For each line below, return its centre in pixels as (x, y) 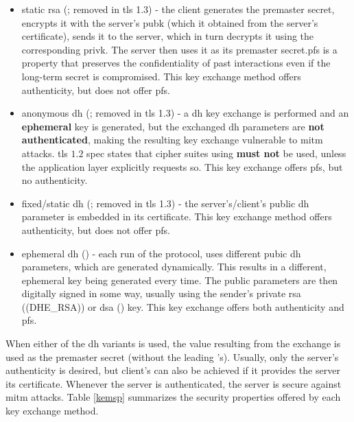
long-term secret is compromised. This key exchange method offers (161, 76)
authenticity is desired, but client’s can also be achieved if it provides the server (173, 370)
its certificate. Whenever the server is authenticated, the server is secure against (174, 383)
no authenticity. (55, 180)
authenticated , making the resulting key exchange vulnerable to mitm (172, 140)
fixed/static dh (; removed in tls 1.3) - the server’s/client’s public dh (165, 203)
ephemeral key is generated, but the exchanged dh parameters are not (173, 126)
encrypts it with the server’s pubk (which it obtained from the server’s (170, 22)
